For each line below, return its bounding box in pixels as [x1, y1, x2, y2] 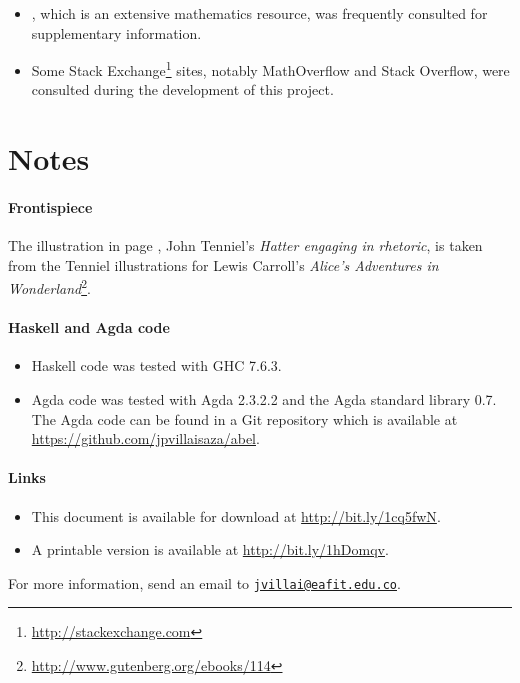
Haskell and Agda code [8, 317, 170, 338]
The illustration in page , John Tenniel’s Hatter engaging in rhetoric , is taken [8, 235, 483, 256]
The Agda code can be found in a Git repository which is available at [31, 408, 458, 429]
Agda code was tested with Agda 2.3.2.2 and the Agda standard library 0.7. [31, 389, 497, 410]
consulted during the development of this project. [31, 79, 334, 100]
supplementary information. [31, 22, 202, 43]
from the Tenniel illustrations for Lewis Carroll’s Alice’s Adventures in [8, 254, 439, 275]
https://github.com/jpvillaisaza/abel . [31, 428, 260, 449]
